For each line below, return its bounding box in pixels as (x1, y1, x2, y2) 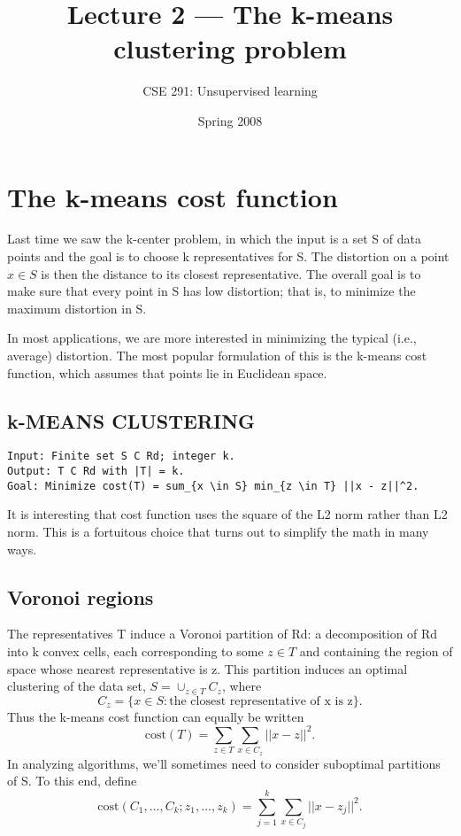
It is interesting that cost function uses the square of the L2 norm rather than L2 (7, 505, 448, 523)
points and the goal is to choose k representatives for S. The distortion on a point (7, 247, 449, 266)
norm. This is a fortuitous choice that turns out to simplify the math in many (7, 522, 429, 540)
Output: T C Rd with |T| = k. (7, 465, 185, 478)
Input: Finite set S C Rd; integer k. (7, 450, 235, 463)
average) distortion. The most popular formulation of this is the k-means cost (7, 346, 427, 364)
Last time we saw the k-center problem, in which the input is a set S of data (7, 229, 421, 248)
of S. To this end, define (7, 771, 137, 790)
